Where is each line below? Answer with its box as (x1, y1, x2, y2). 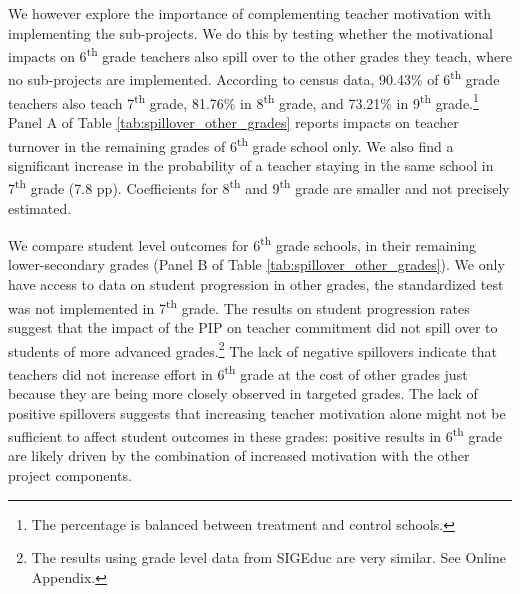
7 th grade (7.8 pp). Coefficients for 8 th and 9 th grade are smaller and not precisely (8, 175, 510, 199)
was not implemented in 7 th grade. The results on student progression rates (8, 294, 470, 318)
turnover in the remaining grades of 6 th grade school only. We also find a (8, 132, 454, 156)
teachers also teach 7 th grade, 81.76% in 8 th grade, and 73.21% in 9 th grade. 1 (8, 89, 479, 113)
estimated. (8, 197, 72, 218)
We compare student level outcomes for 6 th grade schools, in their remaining (8, 232, 477, 255)
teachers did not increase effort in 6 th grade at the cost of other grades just (8, 360, 468, 384)
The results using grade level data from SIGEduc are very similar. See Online (31, 547, 506, 568)
